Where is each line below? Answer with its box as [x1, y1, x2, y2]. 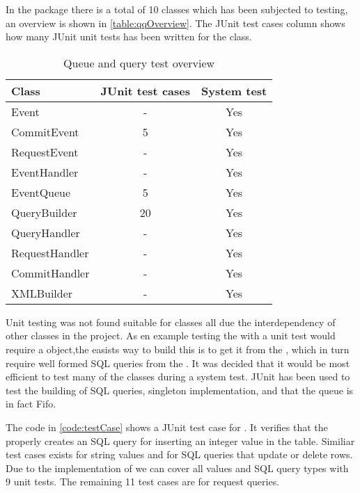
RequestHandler [11, 244, 89, 261]
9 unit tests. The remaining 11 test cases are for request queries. [6, 474, 280, 489]
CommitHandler [11, 264, 90, 281]
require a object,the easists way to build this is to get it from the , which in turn [6, 341, 350, 356]
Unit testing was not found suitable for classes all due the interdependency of [6, 314, 336, 329]
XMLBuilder [11, 284, 73, 301]
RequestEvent [11, 143, 79, 160]
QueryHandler [11, 224, 80, 241]
